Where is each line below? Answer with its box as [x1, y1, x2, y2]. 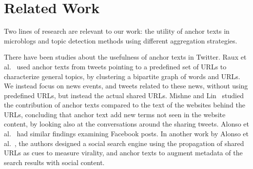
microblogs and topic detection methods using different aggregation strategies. [4, 35, 237, 45]
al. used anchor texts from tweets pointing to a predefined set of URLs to [4, 61, 227, 71]
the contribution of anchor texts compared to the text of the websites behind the [4, 100, 246, 110]
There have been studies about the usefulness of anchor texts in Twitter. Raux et [4, 52, 247, 62]
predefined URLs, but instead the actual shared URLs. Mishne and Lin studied [4, 90, 244, 100]
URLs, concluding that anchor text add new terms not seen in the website [4, 109, 226, 119]
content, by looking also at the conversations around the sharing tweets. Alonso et [4, 119, 250, 129]
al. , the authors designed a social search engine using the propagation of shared [4, 138, 244, 148]
